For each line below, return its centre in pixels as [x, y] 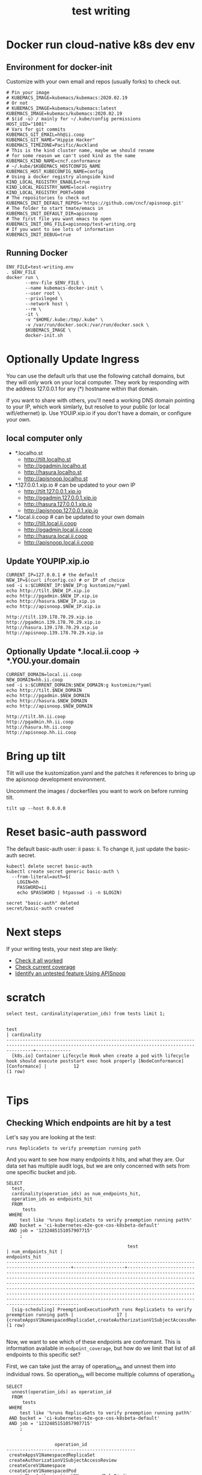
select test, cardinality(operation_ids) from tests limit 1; [86, 1014]
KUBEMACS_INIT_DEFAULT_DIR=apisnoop [52, 214]
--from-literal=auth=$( [41, 877]
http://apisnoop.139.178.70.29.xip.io [55, 633]
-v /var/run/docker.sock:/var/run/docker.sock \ [87, 325]
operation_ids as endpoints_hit [52, 1199]
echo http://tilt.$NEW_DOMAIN [44, 691]
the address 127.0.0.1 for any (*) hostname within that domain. [82, 389]
